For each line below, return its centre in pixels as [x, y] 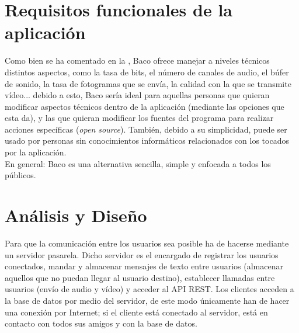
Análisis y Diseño [76, 215]
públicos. [20, 175]
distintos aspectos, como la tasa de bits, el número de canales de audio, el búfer [147, 72]
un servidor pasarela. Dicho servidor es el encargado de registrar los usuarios [142, 254]
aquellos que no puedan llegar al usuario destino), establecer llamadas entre [140, 277]
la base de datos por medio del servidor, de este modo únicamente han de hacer [147, 300]
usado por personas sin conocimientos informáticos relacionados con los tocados [147, 141]
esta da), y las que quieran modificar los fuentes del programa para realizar [139, 118]
